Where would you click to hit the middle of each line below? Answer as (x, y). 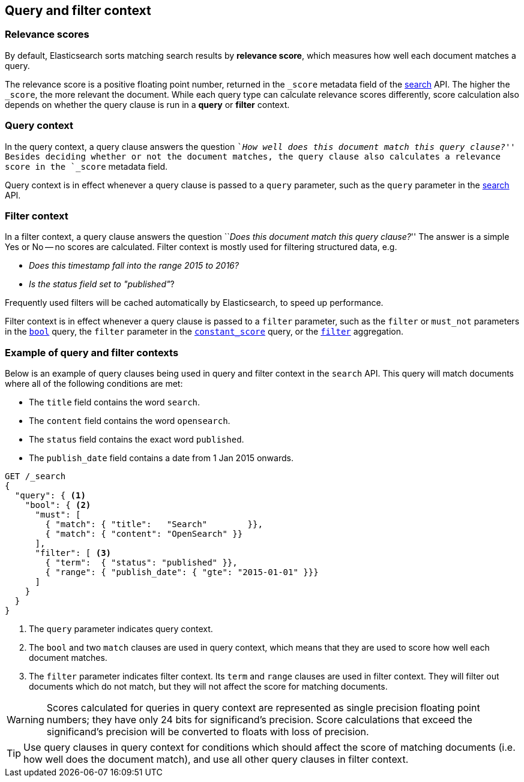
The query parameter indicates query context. (121, 629)
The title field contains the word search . (115, 402)
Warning (26, 720)
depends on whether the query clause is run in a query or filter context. (147, 104)
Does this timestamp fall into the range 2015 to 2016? (134, 266)
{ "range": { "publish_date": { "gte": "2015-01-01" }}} (182, 572)
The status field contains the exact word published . (137, 440)
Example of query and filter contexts (92, 352)
